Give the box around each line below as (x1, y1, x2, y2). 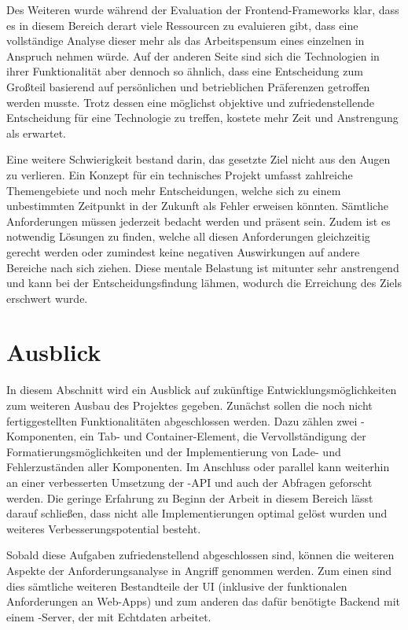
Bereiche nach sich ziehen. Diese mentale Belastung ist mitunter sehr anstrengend (6, 259, 399, 275)
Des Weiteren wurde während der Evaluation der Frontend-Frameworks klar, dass (6, 2, 399, 17)
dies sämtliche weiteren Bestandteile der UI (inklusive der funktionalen (6, 577, 347, 594)
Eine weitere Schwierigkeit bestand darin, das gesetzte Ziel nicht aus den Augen (6, 151, 391, 168)
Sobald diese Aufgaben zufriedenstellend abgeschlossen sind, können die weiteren (6, 547, 395, 563)
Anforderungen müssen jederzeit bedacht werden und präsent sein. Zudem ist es (6, 212, 391, 229)
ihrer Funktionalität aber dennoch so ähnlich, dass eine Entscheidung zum (6, 63, 363, 79)
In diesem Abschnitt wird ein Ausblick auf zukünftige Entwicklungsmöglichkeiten (6, 381, 397, 398)
